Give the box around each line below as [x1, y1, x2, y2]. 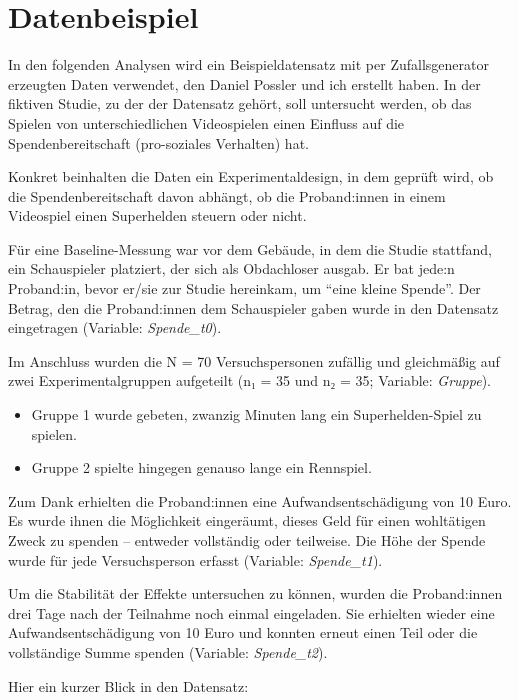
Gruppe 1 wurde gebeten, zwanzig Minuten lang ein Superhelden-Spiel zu [31, 404, 482, 425]
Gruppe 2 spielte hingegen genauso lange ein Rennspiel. [31, 457, 372, 478]
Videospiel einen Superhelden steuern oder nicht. [8, 205, 307, 226]
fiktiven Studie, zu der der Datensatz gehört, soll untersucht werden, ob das [8, 93, 472, 114]
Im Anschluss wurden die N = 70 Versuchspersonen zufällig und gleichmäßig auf [8, 350, 500, 371]
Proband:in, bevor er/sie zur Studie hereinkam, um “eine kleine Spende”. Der [8, 278, 481, 299]
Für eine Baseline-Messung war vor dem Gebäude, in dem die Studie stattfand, [8, 238, 493, 259]
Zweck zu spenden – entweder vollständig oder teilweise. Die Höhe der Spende [8, 530, 486, 550]
